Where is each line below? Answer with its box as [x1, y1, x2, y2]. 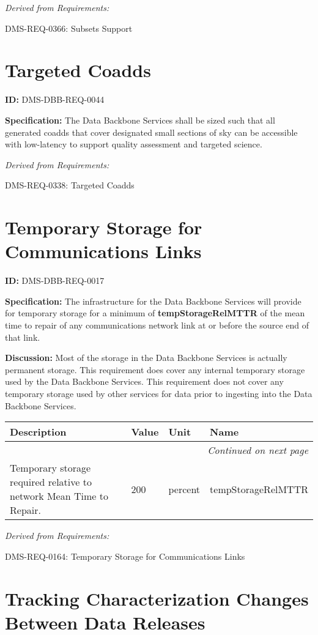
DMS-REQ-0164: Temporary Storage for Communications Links [5, 549, 245, 562]
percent [168, 481, 201, 496]
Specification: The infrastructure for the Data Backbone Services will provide [5, 294, 301, 307]
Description [10, 425, 67, 439]
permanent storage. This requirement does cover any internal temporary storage [5, 363, 305, 376]
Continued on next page [207, 443, 308, 458]
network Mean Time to [10, 489, 108, 503]
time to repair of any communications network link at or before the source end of [5, 318, 309, 331]
